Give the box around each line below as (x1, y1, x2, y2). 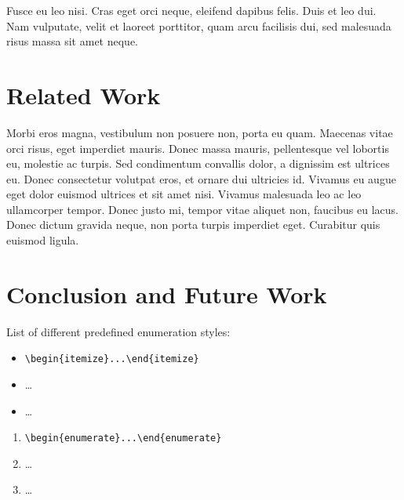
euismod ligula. (6, 232, 79, 248)
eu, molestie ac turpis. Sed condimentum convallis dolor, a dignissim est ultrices (6, 155, 390, 172)
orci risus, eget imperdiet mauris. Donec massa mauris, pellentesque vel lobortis (6, 139, 389, 156)
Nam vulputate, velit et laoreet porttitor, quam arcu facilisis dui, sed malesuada (6, 17, 391, 34)
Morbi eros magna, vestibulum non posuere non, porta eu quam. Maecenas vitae (6, 124, 393, 140)
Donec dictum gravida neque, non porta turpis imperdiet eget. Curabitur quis (6, 216, 380, 233)
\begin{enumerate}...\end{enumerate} (24, 433, 222, 444)
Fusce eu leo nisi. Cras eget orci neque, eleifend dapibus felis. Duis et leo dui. (6, 2, 377, 18)
